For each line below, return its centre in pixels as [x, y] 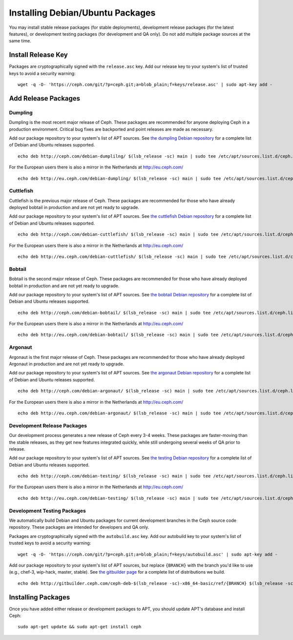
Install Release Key [39, 55]
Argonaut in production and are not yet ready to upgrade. [67, 364]
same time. [20, 41]
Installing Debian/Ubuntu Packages [82, 13]
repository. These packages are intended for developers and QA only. [79, 527]
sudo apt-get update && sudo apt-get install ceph [80, 627]
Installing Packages [40, 597]
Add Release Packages [45, 98]
